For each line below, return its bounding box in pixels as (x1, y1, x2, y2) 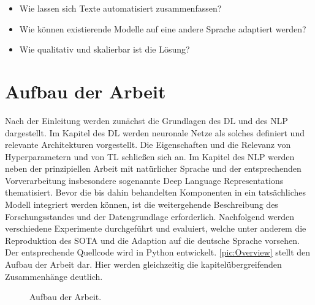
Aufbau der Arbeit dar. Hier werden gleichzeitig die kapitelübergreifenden (5, 258, 282, 271)
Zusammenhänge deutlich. (5, 270, 103, 282)
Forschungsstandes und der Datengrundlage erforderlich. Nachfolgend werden (5, 210, 294, 222)
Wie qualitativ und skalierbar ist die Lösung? (19, 43, 190, 56)
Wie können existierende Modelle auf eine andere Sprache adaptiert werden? (19, 22, 306, 35)
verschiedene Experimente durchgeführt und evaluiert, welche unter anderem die (5, 222, 306, 235)
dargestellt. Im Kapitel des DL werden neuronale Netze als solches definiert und (5, 126, 305, 139)
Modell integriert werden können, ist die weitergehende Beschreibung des (5, 198, 278, 211)
